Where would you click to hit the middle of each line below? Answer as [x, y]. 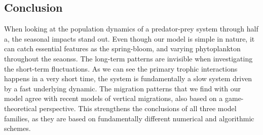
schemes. [17, 128]
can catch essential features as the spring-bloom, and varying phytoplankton [122, 48]
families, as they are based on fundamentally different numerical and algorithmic [129, 118]
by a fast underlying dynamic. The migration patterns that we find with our [123, 88]
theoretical [21, 108]
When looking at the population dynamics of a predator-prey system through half [131, 29]
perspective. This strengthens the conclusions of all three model [138, 108]
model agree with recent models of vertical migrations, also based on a [114, 98]
